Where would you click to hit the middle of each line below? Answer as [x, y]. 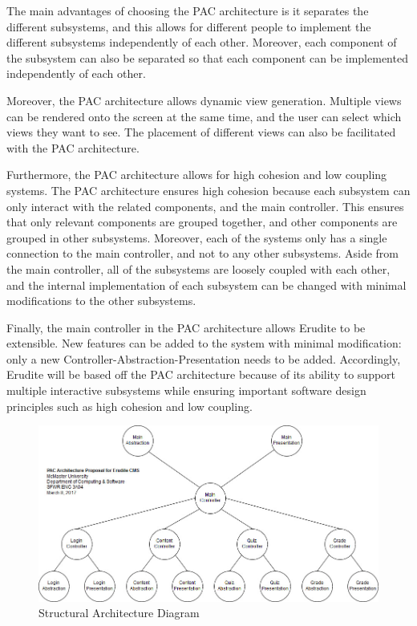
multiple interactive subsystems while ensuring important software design [186, 390]
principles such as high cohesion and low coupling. [130, 406]
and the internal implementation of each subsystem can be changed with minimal [206, 285]
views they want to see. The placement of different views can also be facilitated [201, 132]
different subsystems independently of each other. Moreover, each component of [202, 42]
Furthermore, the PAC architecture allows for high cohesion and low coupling [197, 175]
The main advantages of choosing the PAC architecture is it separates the [188, 10]
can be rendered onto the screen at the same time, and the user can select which [204, 116]
